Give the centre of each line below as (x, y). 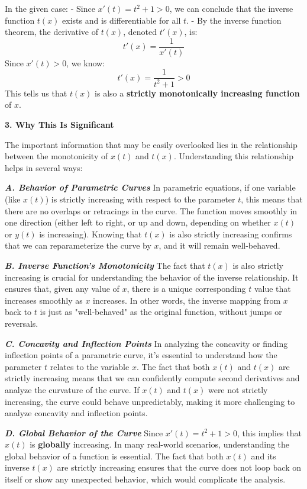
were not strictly (238, 389)
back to (18, 312)
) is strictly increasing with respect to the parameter (140, 199)
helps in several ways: (44, 167)
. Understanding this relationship (234, 156)
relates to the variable (90, 366)
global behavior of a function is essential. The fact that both (114, 456)
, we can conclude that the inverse (231, 8)
